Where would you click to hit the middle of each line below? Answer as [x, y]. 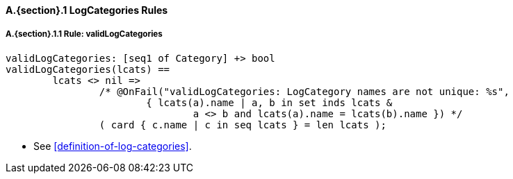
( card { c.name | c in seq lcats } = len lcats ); [243, 125]
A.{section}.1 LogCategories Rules [87, 10]
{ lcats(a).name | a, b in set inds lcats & [269, 102]
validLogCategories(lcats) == [88, 69]
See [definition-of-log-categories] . [113, 146]
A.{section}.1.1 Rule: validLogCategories [84, 34]
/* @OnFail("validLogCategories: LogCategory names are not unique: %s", [304, 91]
